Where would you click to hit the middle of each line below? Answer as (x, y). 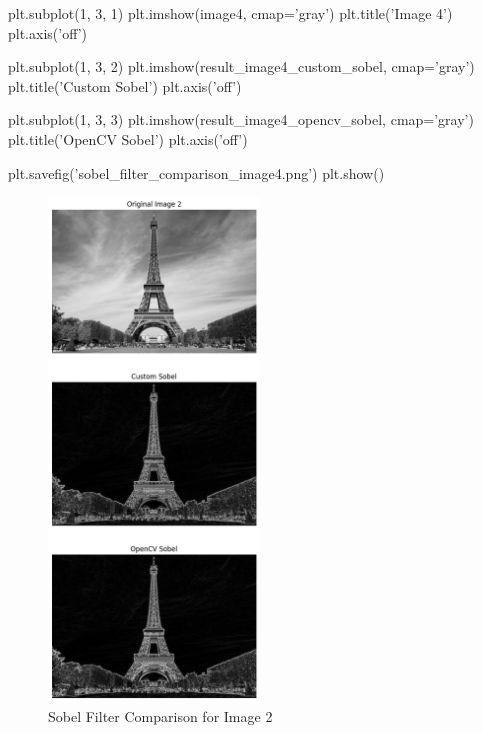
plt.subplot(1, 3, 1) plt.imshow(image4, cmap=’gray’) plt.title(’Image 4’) (230, 13)
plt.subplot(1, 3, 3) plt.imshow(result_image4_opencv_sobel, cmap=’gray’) (241, 119)
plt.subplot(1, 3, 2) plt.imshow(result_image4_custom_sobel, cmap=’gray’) (241, 66)
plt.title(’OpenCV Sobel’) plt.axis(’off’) (128, 138)
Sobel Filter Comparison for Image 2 (160, 715)
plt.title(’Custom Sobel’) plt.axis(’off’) (125, 85)
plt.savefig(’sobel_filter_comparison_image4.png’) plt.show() (196, 172)
